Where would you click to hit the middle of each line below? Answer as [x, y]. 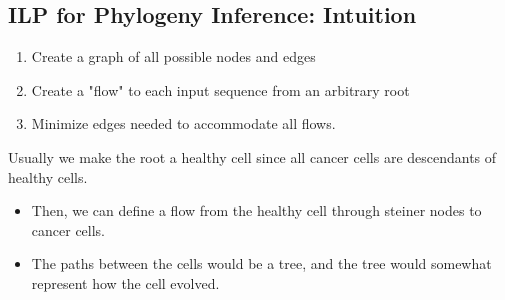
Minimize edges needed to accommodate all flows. [183, 123]
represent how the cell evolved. [125, 282]
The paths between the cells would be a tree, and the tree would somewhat [261, 263]
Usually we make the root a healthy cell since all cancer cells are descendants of [252, 156]
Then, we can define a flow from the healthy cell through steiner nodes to [256, 210]
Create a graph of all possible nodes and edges [173, 56]
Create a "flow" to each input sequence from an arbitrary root [220, 89]
